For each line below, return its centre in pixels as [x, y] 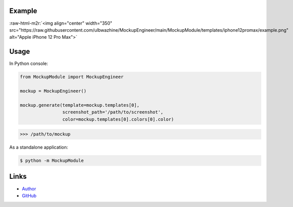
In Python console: [29, 63]
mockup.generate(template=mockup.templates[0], [80, 105]
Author [29, 188]
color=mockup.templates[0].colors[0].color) [118, 119]
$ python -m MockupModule [52, 161]
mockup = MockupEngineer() [53, 91]
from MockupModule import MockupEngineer [72, 77]
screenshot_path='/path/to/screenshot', [113, 112]
